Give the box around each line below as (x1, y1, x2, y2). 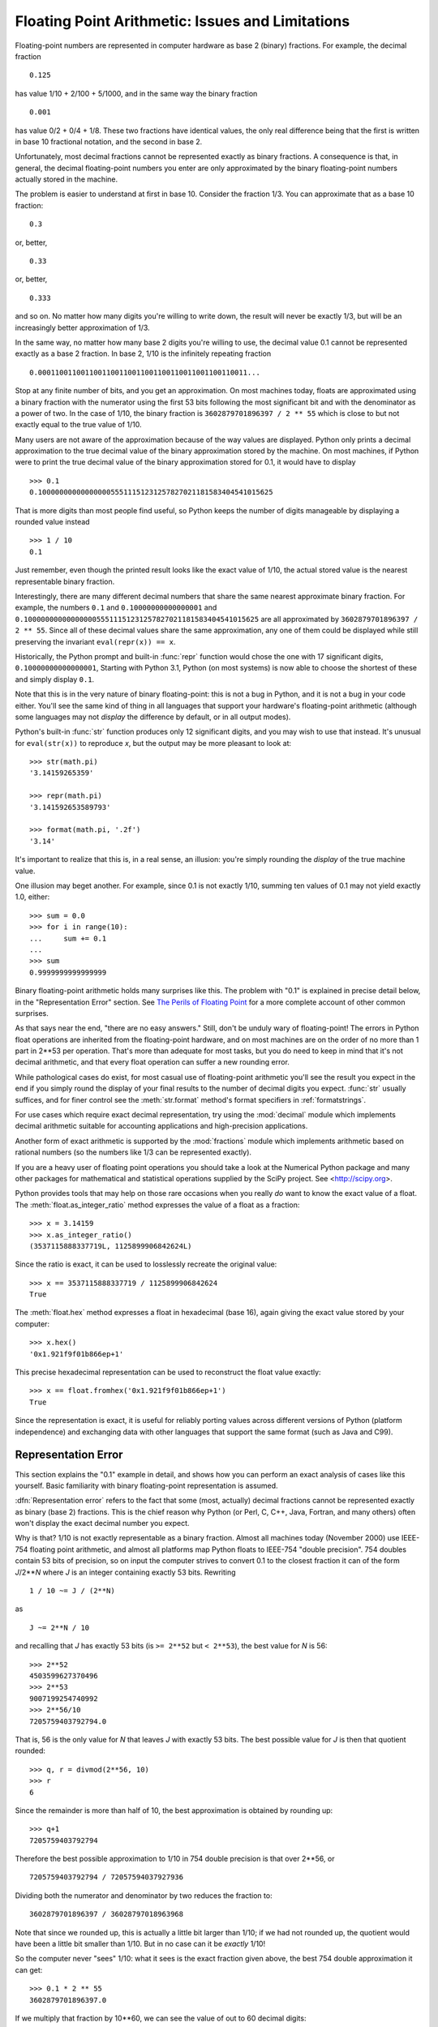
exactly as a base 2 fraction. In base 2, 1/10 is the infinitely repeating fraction (15, 349, 272, 358)
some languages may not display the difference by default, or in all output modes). (15, 712, 291, 722)
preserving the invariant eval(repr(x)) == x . (15, 636, 176, 646)
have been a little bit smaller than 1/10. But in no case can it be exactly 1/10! (15, 1939, 266, 1949)
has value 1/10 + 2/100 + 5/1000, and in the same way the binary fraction (15, 88, 258, 98)
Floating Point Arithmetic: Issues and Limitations (15, 12, 350, 30)
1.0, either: (15, 892, 50, 902)
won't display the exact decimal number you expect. (15, 1519, 190, 1528)
